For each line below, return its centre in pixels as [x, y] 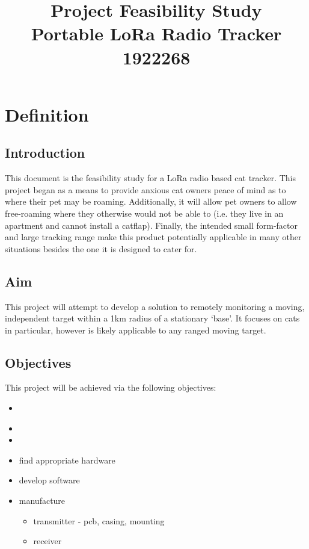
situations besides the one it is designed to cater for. [101, 248]
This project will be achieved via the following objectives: [111, 387]
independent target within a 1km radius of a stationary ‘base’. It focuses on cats [152, 318]
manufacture [42, 501]
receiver [47, 541]
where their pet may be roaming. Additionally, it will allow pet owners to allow [151, 201]
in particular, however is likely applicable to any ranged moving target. [136, 330]
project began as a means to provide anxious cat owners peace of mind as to [145, 189]
